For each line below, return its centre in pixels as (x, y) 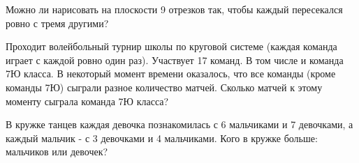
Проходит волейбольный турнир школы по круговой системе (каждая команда (171, 46)
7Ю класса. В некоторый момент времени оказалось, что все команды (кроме (171, 73)
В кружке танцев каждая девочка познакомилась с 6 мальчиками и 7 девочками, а (179, 124)
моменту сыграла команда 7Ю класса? (87, 101)
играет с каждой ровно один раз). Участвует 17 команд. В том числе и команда (175, 60)
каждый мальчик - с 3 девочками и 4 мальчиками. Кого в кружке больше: (162, 138)
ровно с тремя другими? (57, 23)
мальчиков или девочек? (57, 152)
